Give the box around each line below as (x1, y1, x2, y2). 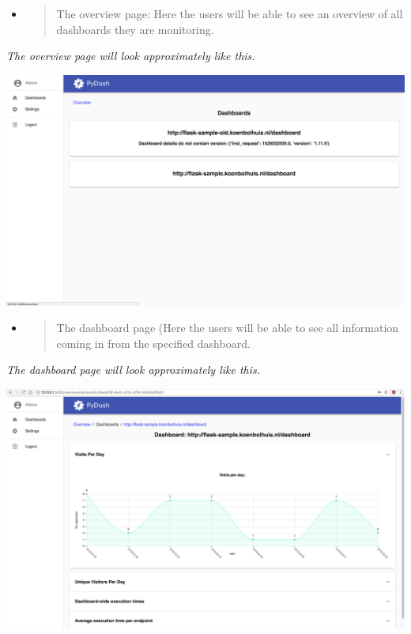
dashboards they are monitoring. (56, 21, 214, 37)
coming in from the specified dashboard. (56, 334, 251, 351)
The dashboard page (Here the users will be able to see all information (56, 319, 399, 336)
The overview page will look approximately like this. (6, 47, 255, 64)
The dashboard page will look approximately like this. (6, 361, 261, 378)
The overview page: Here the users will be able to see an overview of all (56, 6, 403, 21)
